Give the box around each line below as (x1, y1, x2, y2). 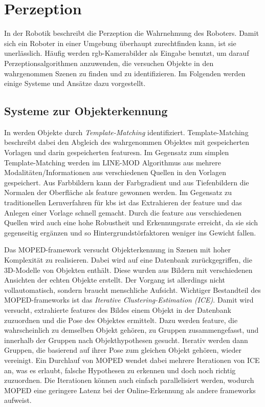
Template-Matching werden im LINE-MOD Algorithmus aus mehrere (4, 157, 221, 167)
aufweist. (4, 395, 32, 405)
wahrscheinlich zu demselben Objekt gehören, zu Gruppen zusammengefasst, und (4, 325, 259, 335)
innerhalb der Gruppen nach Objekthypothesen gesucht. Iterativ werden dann (4, 334, 248, 345)
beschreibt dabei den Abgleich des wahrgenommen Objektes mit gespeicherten (4, 137, 250, 147)
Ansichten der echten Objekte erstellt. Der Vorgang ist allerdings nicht (4, 274, 225, 285)
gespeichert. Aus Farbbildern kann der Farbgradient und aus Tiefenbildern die (4, 177, 249, 187)
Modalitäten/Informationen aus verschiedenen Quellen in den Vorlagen (4, 167, 226, 178)
